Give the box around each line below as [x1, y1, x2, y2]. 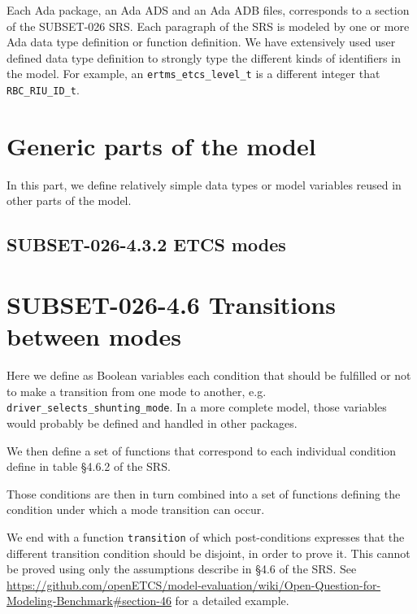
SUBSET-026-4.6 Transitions [7, 287, 336, 320]
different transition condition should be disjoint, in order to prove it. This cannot [7, 544, 410, 561]
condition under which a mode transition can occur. [7, 501, 265, 518]
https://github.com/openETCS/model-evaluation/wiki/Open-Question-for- [7, 576, 381, 593]
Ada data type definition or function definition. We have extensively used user [7, 33, 396, 50]
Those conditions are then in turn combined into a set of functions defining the [7, 485, 401, 502]
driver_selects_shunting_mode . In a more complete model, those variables [7, 398, 387, 416]
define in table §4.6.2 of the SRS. [7, 458, 171, 475]
